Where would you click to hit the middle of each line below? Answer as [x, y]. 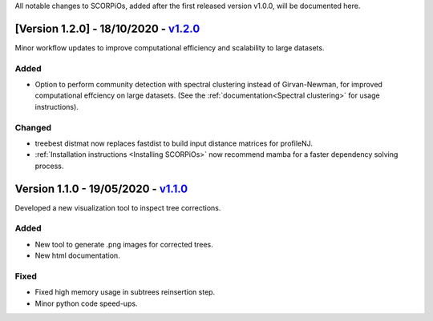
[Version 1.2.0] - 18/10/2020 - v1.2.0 [107, 28]
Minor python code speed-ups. [86, 303]
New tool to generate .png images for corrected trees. [124, 244]
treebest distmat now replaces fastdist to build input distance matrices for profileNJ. [174, 143]
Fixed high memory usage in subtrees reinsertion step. [125, 292]
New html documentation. [77, 255]
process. [49, 166]
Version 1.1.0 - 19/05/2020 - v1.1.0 [101, 189]
